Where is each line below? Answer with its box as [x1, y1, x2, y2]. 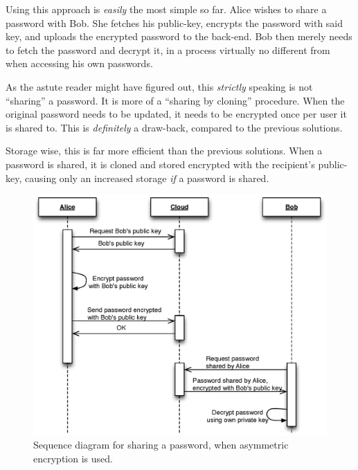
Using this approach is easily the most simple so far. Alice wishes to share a [6, 2, 327, 16]
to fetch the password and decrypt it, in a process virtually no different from [6, 42, 330, 57]
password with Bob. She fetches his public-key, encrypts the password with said [6, 15, 343, 30]
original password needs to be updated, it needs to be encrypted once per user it [6, 107, 347, 121]
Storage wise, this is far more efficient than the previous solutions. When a [6, 143, 323, 158]
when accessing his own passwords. [6, 56, 153, 71]
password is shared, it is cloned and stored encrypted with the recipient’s [6, 156, 315, 171]
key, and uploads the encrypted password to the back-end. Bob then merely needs [6, 29, 352, 44]
